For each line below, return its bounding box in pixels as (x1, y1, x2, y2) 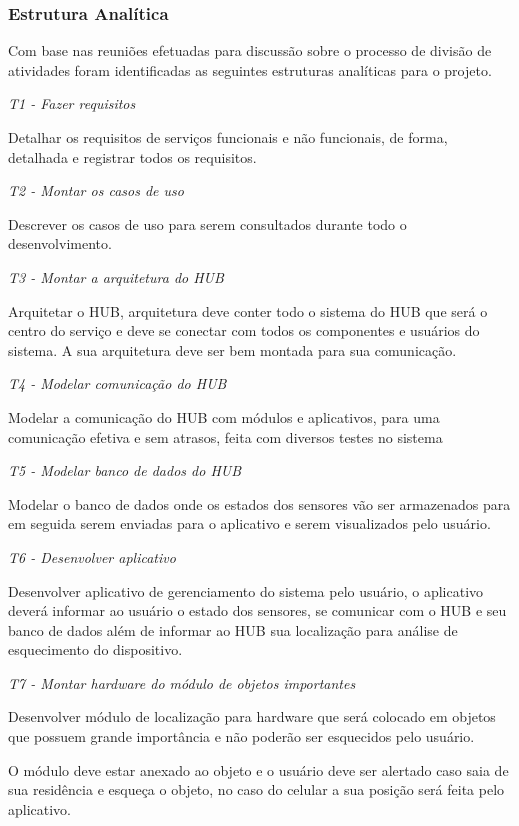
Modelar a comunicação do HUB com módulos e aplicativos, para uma (8, 406, 440, 427)
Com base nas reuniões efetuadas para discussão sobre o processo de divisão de (8, 40, 492, 61)
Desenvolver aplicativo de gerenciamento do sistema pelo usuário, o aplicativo (8, 580, 484, 601)
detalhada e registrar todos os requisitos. (8, 146, 257, 167)
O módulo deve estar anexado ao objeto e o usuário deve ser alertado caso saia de (8, 759, 509, 780)
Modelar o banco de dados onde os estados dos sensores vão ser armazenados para (8, 493, 511, 514)
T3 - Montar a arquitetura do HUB (8, 266, 224, 287)
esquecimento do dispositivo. (8, 639, 183, 660)
